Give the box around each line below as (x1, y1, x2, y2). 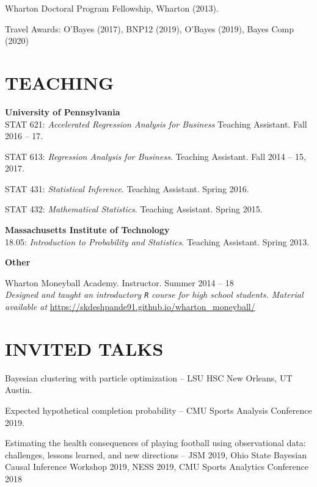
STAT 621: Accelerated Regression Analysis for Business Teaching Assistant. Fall (5, 117, 307, 130)
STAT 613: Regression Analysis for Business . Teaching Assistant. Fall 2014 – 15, (5, 150, 306, 162)
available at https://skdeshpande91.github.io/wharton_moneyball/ (5, 300, 255, 313)
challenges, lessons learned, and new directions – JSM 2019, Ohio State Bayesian (5, 448, 307, 461)
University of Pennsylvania (5, 105, 120, 118)
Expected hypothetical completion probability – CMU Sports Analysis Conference (5, 404, 312, 416)
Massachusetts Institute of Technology (5, 223, 170, 236)
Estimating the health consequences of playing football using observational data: (5, 436, 306, 449)
